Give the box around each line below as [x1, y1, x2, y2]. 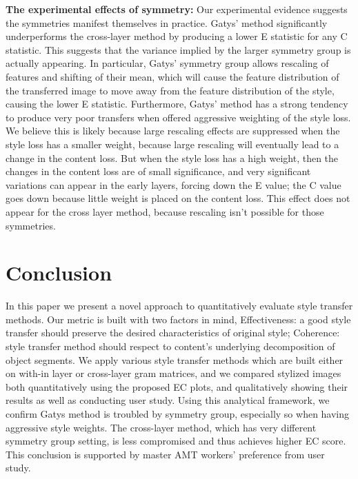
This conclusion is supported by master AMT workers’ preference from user [6, 447, 325, 461]
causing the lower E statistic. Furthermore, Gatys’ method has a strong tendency [6, 96, 348, 111]
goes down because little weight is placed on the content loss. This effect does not [6, 191, 350, 205]
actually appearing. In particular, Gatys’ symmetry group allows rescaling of [6, 56, 329, 70]
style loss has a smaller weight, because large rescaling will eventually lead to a [6, 136, 339, 151]
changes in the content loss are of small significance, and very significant [6, 164, 311, 179]
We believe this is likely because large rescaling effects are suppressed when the [6, 123, 340, 138]
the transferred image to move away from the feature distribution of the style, [6, 83, 335, 97]
